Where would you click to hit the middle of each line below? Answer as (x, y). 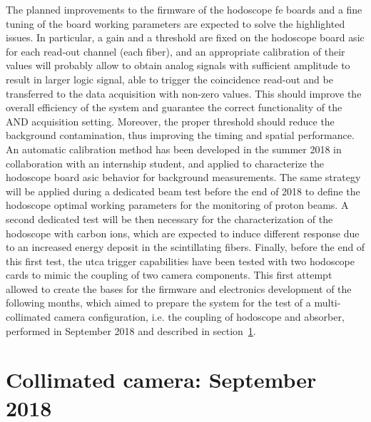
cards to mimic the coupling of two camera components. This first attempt (169, 275)
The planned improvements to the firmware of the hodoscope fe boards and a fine (184, 9)
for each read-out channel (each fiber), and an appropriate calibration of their (176, 51)
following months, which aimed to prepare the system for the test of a (158, 303)
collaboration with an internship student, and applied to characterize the (165, 163)
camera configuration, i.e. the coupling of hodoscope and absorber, (199, 317)
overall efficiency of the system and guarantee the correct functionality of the (174, 107)
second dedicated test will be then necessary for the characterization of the (169, 218)
